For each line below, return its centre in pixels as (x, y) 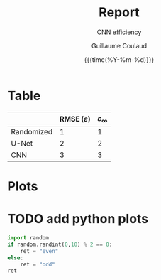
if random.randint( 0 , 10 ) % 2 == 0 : (60, 244)
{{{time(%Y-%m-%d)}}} (119, 59)
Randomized (32, 131)
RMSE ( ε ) (75, 119)
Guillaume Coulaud (119, 45)
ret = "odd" (38, 264)
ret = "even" (39, 251)
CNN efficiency (119, 32)
